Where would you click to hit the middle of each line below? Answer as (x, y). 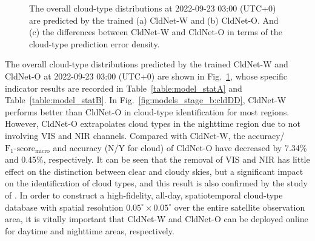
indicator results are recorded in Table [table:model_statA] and (124, 88)
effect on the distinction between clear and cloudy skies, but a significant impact (154, 171)
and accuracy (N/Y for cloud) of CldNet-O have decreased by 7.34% (180, 147)
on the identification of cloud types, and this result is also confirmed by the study (156, 183)
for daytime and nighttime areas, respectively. (90, 230)
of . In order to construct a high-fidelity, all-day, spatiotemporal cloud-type (144, 195)
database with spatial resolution (64, 207)
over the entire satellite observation (240, 207)
